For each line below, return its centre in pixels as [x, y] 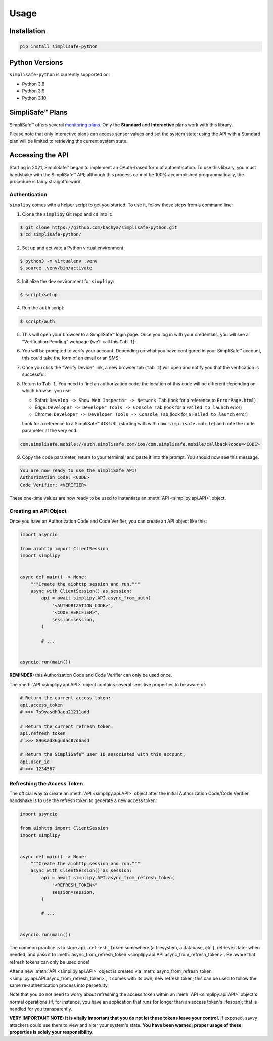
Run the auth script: [43, 308]
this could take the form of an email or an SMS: [71, 358]
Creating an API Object [38, 511]
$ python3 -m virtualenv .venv [59, 261]
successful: [34, 374]
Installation [27, 31]
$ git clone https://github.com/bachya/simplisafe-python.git [99, 227]
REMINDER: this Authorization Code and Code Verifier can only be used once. [91, 675]
